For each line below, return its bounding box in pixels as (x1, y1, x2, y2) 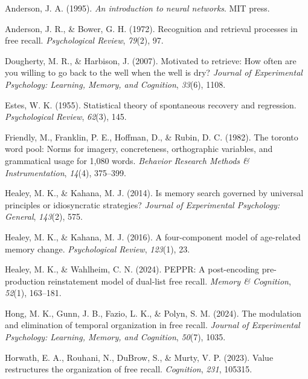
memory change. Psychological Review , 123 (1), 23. (5, 242, 190, 255)
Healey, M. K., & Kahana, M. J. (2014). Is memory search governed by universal (5, 186, 304, 199)
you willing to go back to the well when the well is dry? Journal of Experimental (5, 66, 303, 79)
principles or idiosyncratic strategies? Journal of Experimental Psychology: (5, 198, 280, 211)
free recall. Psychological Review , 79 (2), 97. (5, 34, 164, 47)
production (5, 274, 45, 287)
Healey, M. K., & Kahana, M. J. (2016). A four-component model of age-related (5, 230, 301, 243)
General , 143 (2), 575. (5, 210, 83, 223)
